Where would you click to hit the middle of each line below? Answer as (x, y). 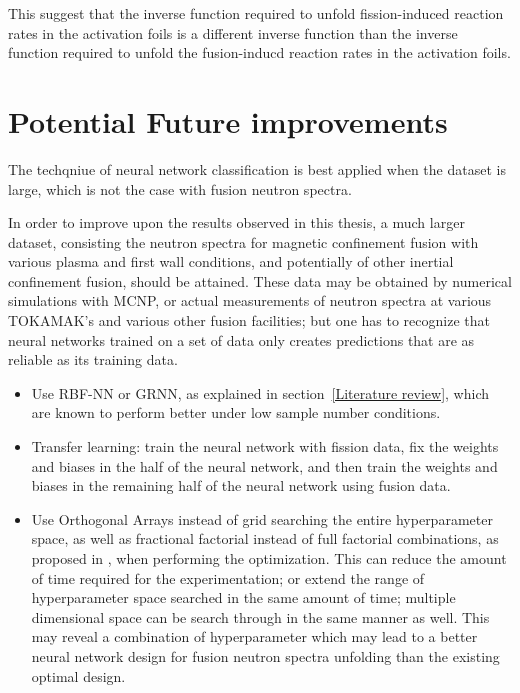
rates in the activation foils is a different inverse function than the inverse (233, 32)
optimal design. (78, 675)
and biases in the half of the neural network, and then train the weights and (264, 465)
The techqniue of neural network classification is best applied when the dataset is (257, 168)
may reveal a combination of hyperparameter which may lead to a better (254, 636)
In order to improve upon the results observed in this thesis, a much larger (236, 222)
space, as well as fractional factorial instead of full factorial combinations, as (265, 538)
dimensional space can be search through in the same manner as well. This (260, 616)
